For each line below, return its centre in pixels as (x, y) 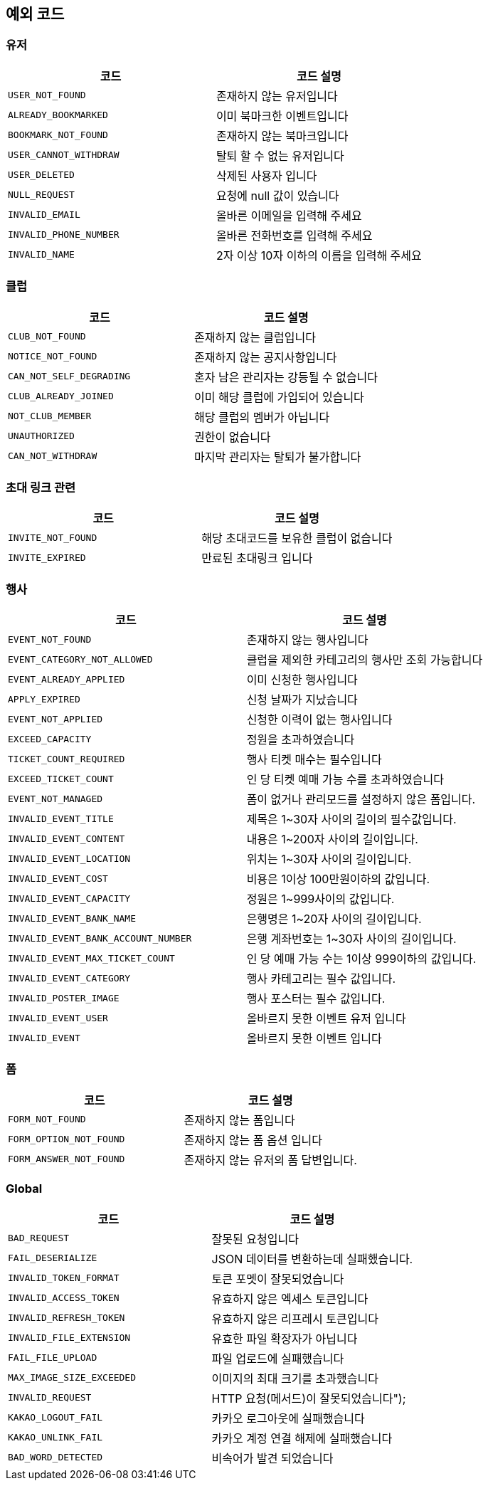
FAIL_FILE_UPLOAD (53, 1358)
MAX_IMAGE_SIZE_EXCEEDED (72, 1378)
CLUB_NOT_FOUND (47, 337)
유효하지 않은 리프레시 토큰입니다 (295, 1318)
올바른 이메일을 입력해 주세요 (289, 215)
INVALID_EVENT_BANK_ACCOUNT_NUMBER (100, 938)
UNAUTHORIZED (41, 436)
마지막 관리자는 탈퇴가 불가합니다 (278, 457)
